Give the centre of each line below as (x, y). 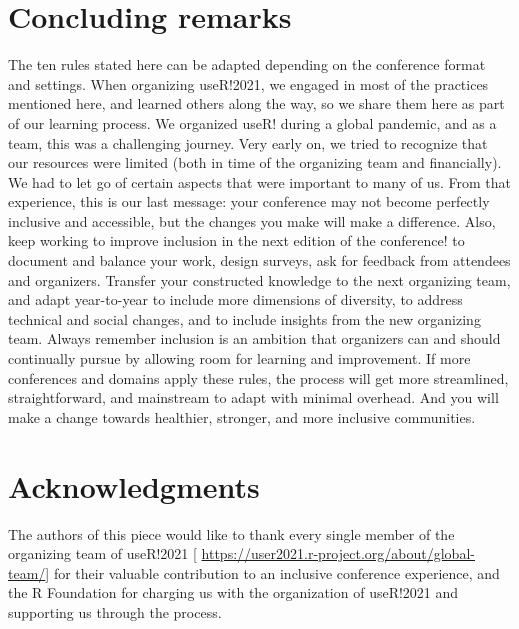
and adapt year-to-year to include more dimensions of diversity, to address (235, 299)
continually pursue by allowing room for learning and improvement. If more (239, 358)
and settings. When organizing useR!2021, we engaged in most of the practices (248, 83)
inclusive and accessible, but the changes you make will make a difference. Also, (252, 220)
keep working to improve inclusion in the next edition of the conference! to (236, 240)
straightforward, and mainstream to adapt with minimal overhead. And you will (253, 397)
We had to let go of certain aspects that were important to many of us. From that (260, 181)
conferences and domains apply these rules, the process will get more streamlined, (258, 377)
